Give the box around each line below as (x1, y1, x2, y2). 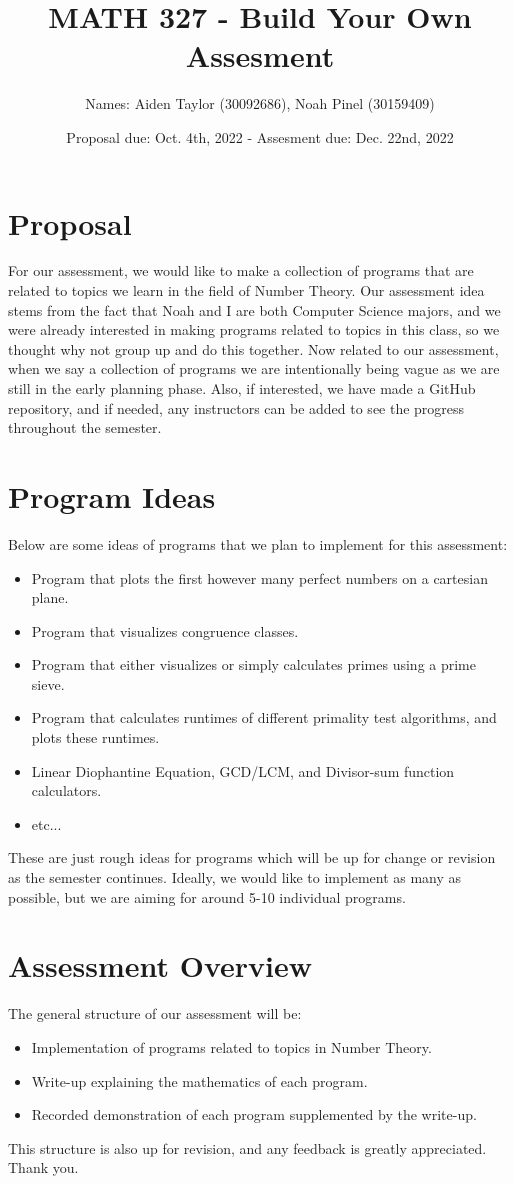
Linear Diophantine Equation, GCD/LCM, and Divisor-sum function (31, 760, 455, 781)
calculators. (31, 780, 102, 801)
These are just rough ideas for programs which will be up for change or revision (8, 847, 496, 868)
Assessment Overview (8, 945, 313, 986)
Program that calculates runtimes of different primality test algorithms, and (31, 707, 497, 728)
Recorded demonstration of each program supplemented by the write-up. (31, 1104, 477, 1125)
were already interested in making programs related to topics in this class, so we (8, 319, 500, 340)
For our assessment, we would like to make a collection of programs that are (8, 260, 474, 281)
